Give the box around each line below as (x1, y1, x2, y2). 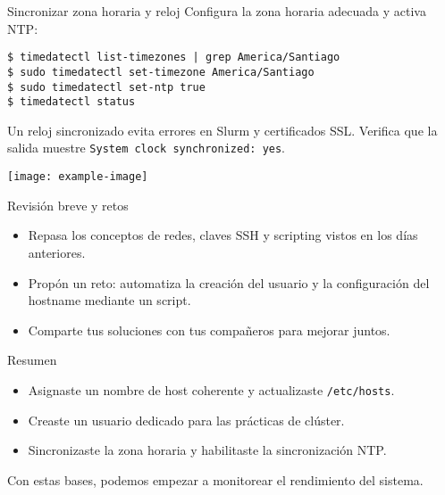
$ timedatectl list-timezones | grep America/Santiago (7, 51, 340, 64)
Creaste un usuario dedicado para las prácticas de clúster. (28, 410, 345, 429)
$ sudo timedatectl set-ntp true (7, 80, 206, 94)
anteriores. (28, 243, 86, 261)
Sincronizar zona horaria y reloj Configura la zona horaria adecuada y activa (7, 2, 426, 20)
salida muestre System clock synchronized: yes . (7, 138, 286, 157)
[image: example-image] (7, 170, 148, 184)
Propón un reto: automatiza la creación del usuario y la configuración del (28, 273, 430, 292)
